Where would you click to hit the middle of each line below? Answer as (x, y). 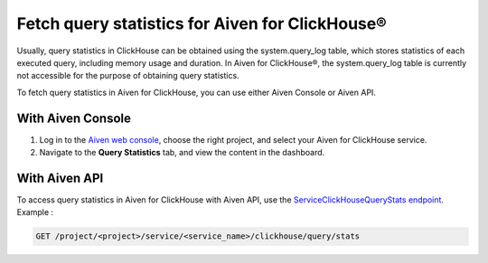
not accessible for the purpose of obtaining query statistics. (128, 76)
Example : (35, 212)
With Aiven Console (74, 118)
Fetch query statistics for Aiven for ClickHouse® (202, 23)
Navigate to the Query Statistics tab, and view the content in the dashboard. (182, 153)
